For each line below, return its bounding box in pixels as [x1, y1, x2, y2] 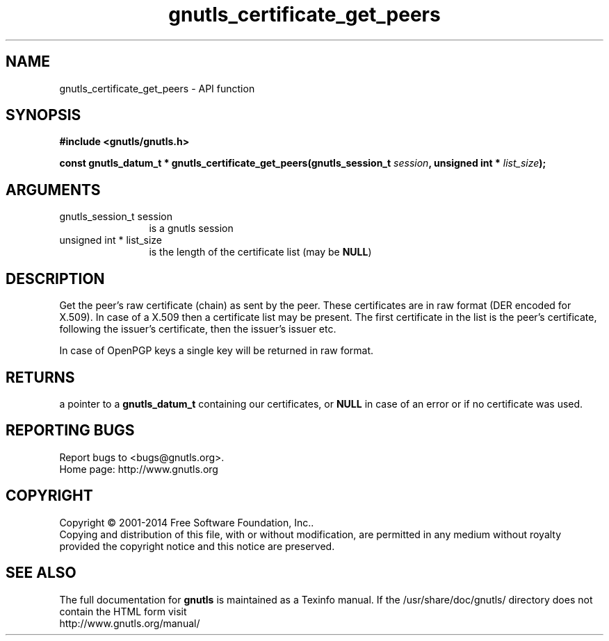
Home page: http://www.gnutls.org [59, 463, 218, 475]
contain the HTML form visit [59, 605, 187, 617]
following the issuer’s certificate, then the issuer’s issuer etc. [59, 323, 336, 335]
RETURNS [6, 368, 75, 386]
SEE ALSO [6, 564, 76, 582]
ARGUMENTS [6, 181, 101, 199]
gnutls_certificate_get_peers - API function [59, 82, 255, 94]
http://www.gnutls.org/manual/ [59, 617, 200, 629]
